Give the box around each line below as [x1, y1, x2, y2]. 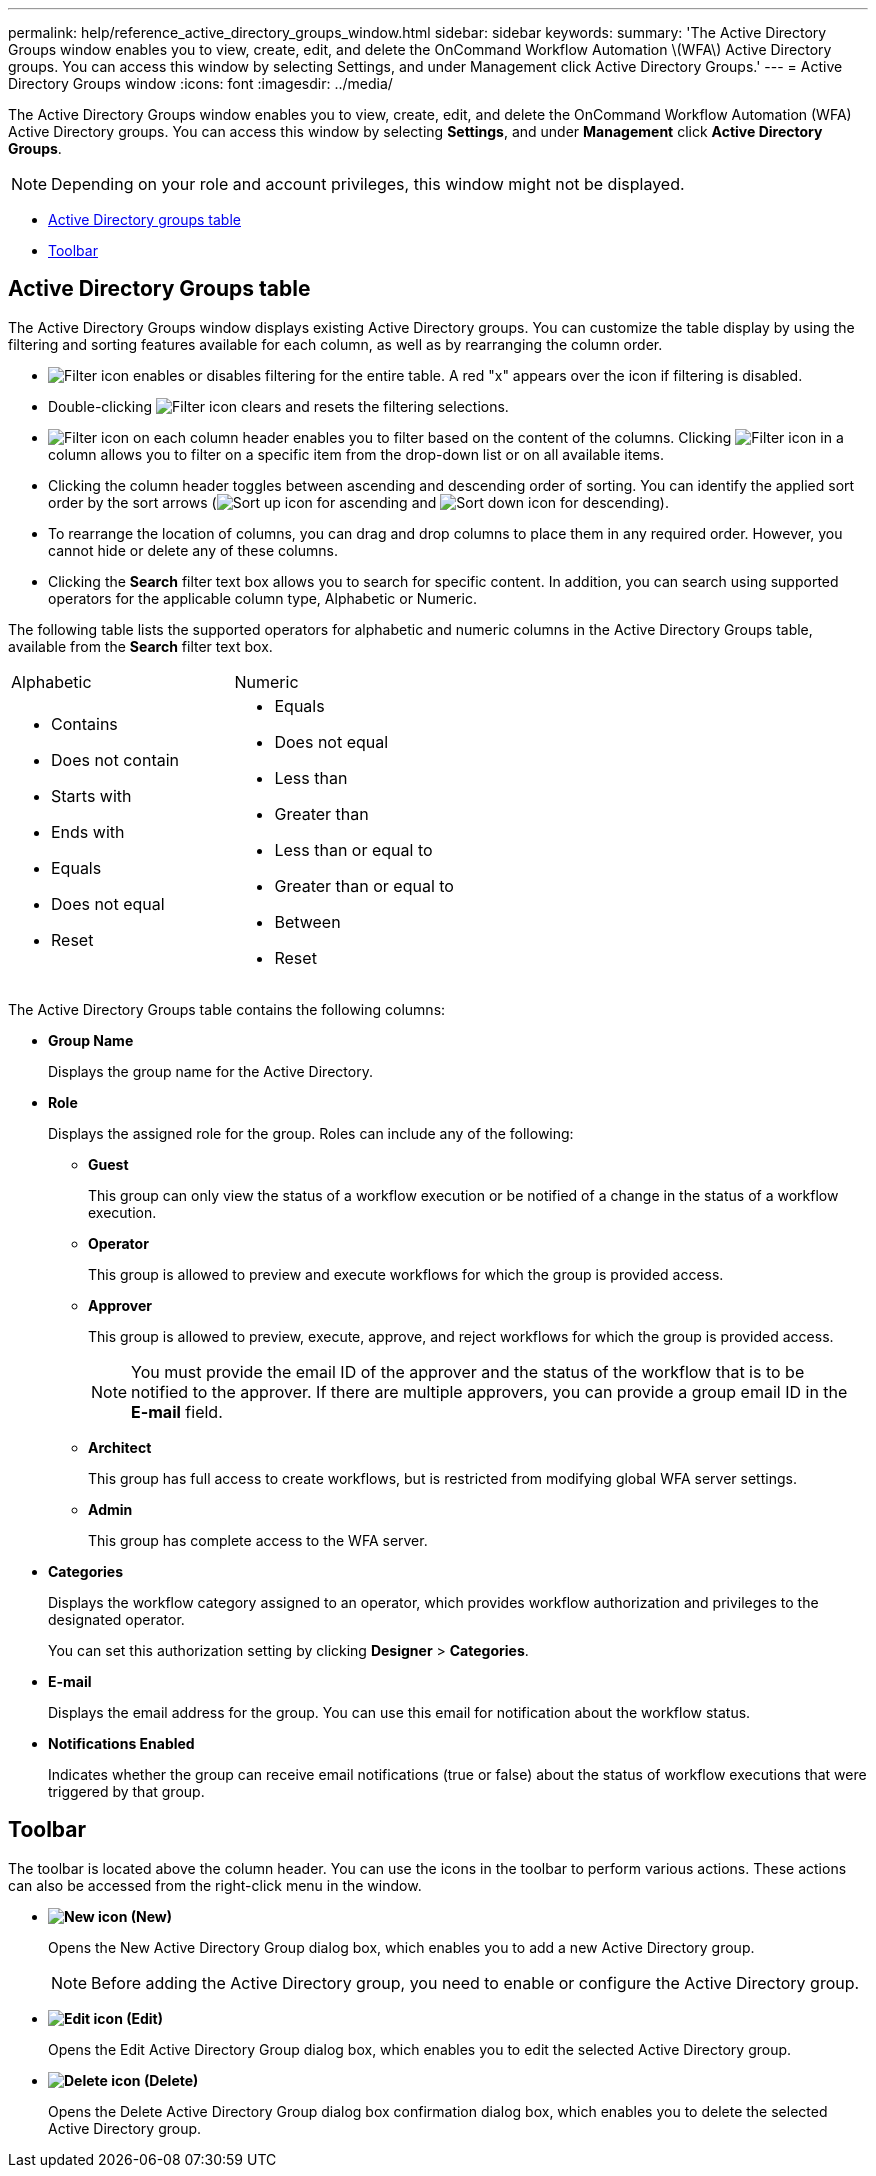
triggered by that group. [48, 1782, 205, 1800]
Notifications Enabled [48, 1734, 195, 1752]
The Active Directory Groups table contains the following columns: [8, 1000, 446, 1018]
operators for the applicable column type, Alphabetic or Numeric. [48, 589, 477, 607]
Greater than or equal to [274, 875, 454, 896]
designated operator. [48, 1610, 185, 1628]
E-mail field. [131, 1401, 223, 1422]
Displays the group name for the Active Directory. [48, 1062, 373, 1080]
